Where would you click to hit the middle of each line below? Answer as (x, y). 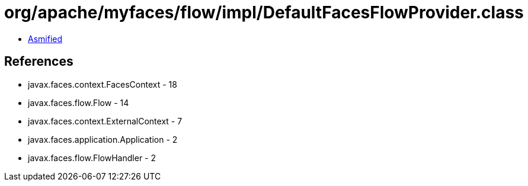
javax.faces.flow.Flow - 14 (79, 102)
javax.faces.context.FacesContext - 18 (103, 84)
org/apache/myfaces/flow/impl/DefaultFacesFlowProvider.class (264, 12)
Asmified (45, 39)
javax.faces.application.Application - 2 (103, 139)
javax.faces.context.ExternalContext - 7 (105, 121)
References (39, 62)
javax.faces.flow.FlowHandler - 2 (92, 158)
